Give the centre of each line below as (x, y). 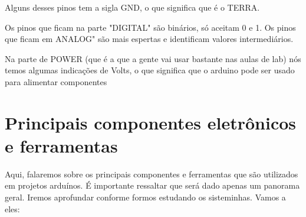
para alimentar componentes (56, 81)
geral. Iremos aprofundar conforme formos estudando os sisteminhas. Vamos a (145, 197)
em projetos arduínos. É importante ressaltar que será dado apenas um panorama (152, 185)
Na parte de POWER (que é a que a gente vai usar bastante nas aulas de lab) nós (153, 58)
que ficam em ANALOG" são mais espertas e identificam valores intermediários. (149, 39)
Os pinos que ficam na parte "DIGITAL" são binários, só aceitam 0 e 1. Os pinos (150, 27)
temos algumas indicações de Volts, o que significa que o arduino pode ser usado (150, 70)
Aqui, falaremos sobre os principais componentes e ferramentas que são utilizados (152, 174)
